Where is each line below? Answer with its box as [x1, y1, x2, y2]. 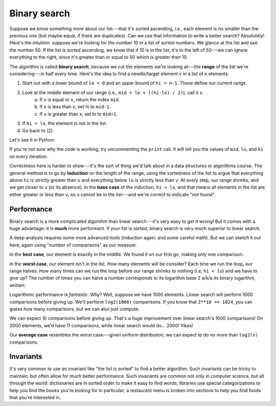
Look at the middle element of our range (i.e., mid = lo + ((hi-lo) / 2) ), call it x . [22, 89, 204, 96]
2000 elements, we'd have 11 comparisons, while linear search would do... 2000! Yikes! [9, 322, 194, 328]
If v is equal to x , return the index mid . [39, 97, 120, 103]
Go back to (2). [22, 127, 54, 133]
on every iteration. [9, 153, 48, 160]
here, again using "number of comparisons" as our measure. [9, 242, 137, 248]
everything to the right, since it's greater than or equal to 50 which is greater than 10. [9, 54, 188, 60]
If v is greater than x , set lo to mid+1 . [39, 110, 118, 117]
